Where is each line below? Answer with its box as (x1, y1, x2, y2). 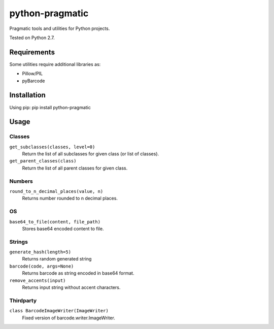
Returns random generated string (22, 256, 92, 262)
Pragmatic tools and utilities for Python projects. (9, 25, 110, 31)
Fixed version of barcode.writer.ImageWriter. (22, 315, 115, 321)
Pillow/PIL (22, 71, 43, 77)
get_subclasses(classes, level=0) (9, 144, 95, 150)
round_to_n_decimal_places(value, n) (9, 188, 104, 194)
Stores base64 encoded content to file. (22, 225, 104, 232)
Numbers (9, 178, 33, 185)
